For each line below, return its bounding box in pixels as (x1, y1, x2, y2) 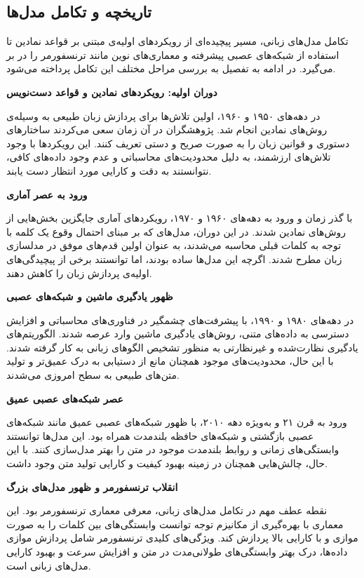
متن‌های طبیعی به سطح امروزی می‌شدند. (6, 368, 180, 382)
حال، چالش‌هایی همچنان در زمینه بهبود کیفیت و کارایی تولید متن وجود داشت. (6, 456, 328, 471)
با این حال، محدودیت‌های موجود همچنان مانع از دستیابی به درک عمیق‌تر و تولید (6, 354, 334, 368)
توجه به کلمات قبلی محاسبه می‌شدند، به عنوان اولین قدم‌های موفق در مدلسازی (6, 238, 342, 253)
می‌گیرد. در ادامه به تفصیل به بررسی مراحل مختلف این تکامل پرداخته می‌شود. (6, 61, 336, 76)
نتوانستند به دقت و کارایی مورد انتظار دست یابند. (6, 163, 212, 177)
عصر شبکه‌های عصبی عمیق (6, 391, 123, 405)
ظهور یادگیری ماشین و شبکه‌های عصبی (6, 289, 173, 304)
